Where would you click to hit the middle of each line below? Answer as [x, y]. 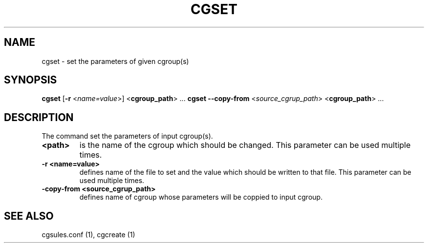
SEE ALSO [29, 216]
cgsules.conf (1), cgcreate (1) [88, 235]
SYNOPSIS [31, 80]
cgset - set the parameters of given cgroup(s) [115, 61]
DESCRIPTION [39, 117]
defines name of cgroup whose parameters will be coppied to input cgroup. [201, 197]
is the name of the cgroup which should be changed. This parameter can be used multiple [245, 145]
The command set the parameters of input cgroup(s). [127, 136]
